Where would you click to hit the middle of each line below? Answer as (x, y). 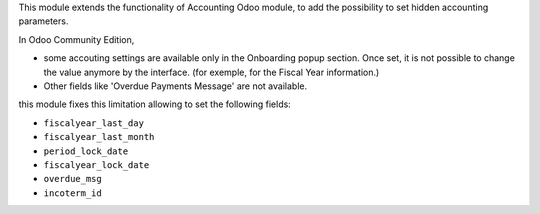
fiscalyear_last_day (94, 123)
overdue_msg (72, 179)
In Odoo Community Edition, (76, 39)
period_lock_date (86, 151)
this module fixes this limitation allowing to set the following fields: (155, 104)
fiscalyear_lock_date (96, 164)
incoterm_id (72, 193)
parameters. (43, 21)
